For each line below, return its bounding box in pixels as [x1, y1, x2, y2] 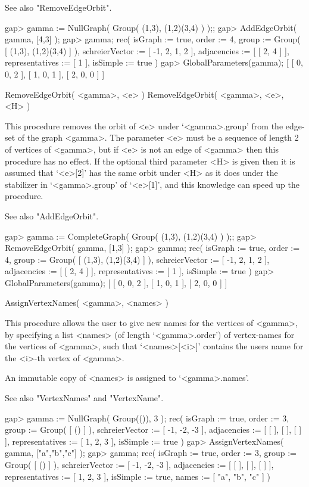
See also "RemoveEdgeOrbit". [5, 1, 112, 13]
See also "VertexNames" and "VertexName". [5, 392, 164, 404]
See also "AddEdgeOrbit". [5, 209, 99, 222]
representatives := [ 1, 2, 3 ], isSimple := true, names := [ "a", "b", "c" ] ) [5, 470, 270, 482]
